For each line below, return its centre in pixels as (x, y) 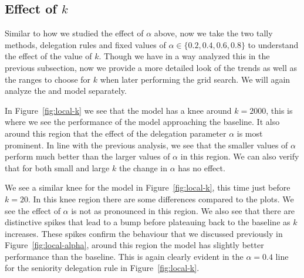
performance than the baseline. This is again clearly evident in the (124, 256)
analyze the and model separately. (66, 91)
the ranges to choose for (48, 79)
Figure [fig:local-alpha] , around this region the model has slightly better (134, 245)
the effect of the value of (48, 56)
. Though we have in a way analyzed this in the (184, 56)
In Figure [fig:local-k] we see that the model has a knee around (118, 110)
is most (250, 133)
